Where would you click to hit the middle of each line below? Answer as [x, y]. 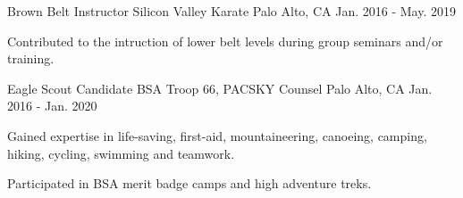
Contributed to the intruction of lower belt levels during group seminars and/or [225, 41]
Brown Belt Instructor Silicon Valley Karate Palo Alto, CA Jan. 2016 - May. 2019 [231, 11]
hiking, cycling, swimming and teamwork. [121, 153]
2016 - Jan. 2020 [52, 106]
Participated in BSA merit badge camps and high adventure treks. [189, 183]
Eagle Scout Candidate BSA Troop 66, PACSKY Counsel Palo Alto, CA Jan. [220, 88]
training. [31, 58]
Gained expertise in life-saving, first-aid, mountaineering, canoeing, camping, [217, 135]
